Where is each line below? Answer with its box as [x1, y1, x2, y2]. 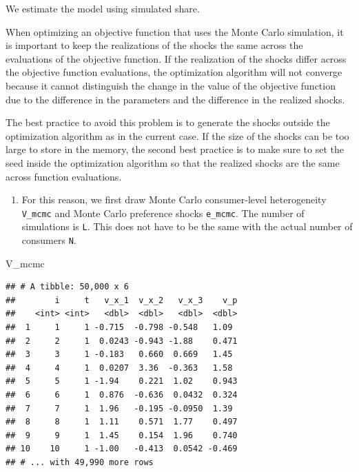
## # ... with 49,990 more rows [6, 458, 154, 467]
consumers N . [21, 233, 76, 247]
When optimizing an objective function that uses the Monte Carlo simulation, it [6, 24, 344, 39]
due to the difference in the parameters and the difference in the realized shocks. [6, 92, 345, 106]
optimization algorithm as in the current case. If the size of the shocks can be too [6, 128, 349, 143]
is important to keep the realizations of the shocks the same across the [6, 38, 303, 52]
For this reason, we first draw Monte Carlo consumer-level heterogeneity [21, 192, 327, 207]
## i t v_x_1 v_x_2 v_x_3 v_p [6, 295, 238, 305]
